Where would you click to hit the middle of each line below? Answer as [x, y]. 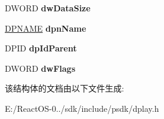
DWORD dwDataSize [48, 8]
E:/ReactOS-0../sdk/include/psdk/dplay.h [82, 108]
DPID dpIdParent [41, 48]
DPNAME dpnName [46, 28]
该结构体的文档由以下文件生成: [64, 88]
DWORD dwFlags [40, 68]
